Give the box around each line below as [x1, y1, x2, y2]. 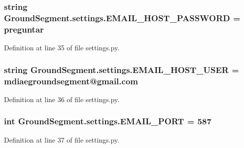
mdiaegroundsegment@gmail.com [4, 74, 138, 87]
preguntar [4, 23, 44, 35]
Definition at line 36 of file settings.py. [4, 94, 120, 104]
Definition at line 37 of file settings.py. [4, 134, 120, 145]
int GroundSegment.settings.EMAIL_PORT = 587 [4, 115, 211, 127]
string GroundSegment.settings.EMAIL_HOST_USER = [4, 63, 239, 75]
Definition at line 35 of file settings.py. [4, 42, 120, 53]
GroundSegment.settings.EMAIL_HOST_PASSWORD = [4, 11, 241, 24]
